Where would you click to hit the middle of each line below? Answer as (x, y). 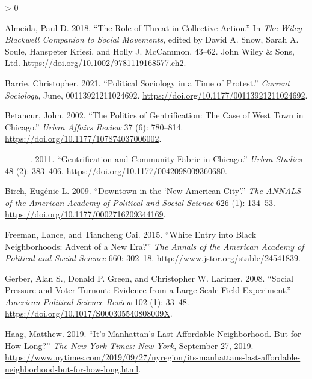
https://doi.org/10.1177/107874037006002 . (83, 138)
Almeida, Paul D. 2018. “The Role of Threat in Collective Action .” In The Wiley (153, 27)
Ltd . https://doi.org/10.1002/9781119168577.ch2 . (96, 63)
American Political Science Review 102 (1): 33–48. (97, 301)
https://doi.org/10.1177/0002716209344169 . (85, 214)
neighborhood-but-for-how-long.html (72, 368)
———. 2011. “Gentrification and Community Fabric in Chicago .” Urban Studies (154, 158)
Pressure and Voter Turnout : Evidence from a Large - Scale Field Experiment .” (148, 290)
